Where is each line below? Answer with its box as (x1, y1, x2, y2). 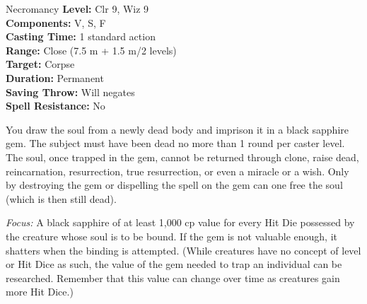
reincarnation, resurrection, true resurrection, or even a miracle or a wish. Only (6, 163, 349, 178)
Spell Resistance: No (6, 98, 105, 113)
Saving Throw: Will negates (6, 84, 135, 99)
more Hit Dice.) (6, 284, 74, 299)
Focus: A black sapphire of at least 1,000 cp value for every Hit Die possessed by (6, 215, 355, 230)
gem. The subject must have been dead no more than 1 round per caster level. (6, 136, 345, 151)
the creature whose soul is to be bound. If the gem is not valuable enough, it (6, 228, 337, 243)
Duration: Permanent (6, 70, 104, 85)
